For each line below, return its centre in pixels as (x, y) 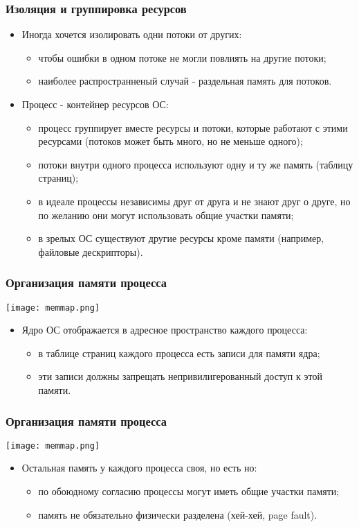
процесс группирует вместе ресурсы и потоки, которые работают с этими (193, 127)
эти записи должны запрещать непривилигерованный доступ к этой (180, 376)
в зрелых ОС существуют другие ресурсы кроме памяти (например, (181, 238)
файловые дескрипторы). (91, 251)
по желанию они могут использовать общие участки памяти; (166, 215)
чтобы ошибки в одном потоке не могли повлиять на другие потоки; (182, 57)
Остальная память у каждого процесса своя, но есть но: (139, 468)
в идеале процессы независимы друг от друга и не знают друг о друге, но (194, 201)
